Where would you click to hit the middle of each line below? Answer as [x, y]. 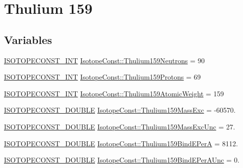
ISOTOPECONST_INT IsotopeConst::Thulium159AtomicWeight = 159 [114, 93]
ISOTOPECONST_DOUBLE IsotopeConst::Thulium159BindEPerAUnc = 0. [122, 160]
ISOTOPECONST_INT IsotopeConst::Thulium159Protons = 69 [102, 77]
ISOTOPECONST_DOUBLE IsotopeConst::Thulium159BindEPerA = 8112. [121, 143]
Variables [28, 39]
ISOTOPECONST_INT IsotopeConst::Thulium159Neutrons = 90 [104, 60]
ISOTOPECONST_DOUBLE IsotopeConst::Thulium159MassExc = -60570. [120, 110]
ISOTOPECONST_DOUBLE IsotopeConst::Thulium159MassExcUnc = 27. [120, 126]
